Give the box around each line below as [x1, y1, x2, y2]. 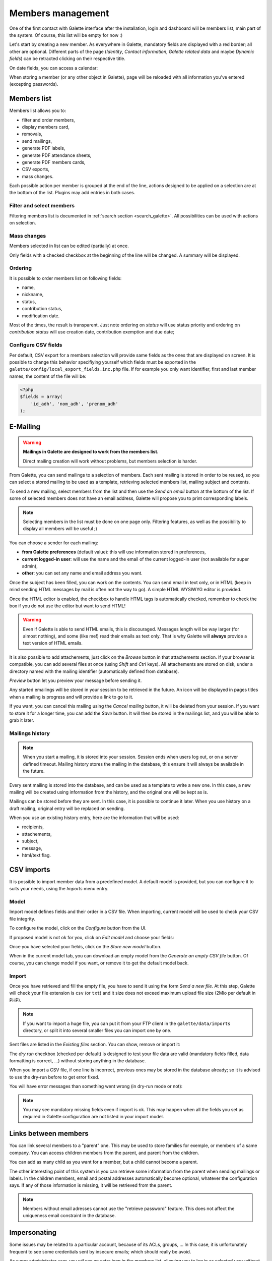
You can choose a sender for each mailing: [9, 540, 98, 546]
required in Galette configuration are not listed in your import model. [23, 1114, 164, 1120]
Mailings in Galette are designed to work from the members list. [23, 449, 159, 455]
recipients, [22, 824, 44, 830]
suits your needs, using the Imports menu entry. [9, 886, 109, 892]
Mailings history [9, 729, 50, 736]
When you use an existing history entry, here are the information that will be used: [9, 815, 179, 821]
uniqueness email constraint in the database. [23, 1213, 116, 1219]
